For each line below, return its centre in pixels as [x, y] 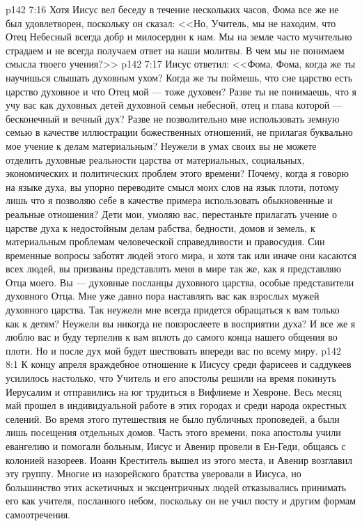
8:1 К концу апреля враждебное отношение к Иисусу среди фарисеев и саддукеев [179, 364]
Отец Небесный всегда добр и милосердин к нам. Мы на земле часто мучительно [179, 37]
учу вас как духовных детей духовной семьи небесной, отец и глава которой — [174, 105]
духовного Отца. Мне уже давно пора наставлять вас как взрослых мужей [163, 296]
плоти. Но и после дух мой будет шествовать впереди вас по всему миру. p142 [174, 350]
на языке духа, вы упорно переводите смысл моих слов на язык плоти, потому [173, 186]
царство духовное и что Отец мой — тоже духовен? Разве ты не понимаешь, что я [181, 91]
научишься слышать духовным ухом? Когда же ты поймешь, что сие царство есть [179, 77]
